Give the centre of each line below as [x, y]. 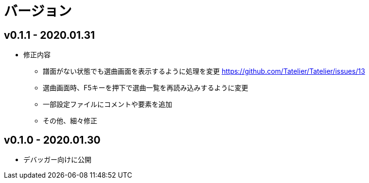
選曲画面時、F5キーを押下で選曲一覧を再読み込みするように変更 [146, 88]
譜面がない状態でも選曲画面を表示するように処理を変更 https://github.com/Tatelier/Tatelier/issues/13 [204, 71]
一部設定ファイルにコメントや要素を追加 [107, 104]
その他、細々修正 [70, 121]
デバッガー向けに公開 [57, 160]
